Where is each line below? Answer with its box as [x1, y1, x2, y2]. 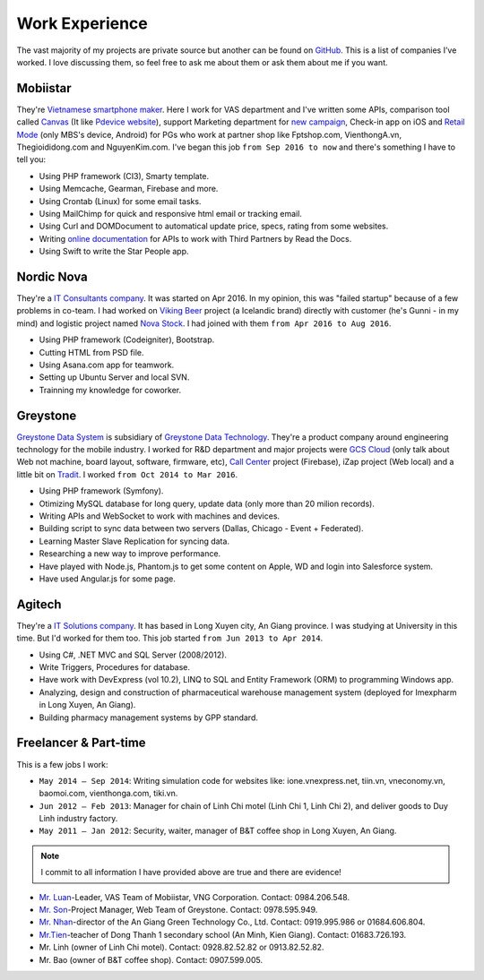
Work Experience [16, 13, 148, 33]
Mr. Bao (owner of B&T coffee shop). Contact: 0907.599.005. [39, 954, 264, 965]
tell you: [16, 154, 47, 165]
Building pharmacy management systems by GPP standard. [39, 712, 259, 723]
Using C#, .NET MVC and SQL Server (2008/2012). [39, 649, 228, 660]
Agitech [16, 597, 62, 612]
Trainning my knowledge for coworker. [39, 384, 182, 395]
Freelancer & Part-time [16, 735, 147, 751]
